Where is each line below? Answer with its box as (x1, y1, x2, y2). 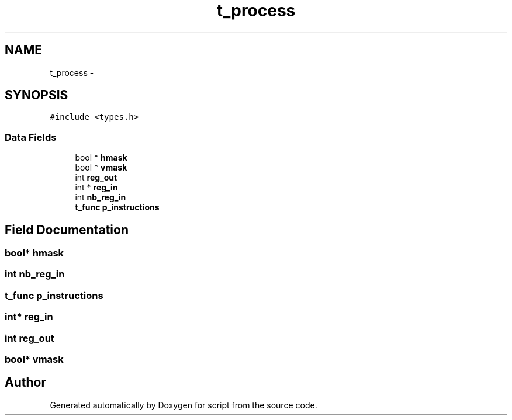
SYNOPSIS (5, 88, 68, 103)
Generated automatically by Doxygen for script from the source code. (50, 400, 317, 410)
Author (5, 375, 46, 390)
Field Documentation (5, 222, 129, 237)
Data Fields (5, 131, 57, 143)
